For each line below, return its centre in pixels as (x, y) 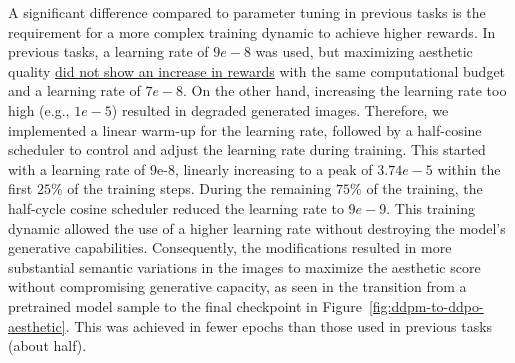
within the (469, 168)
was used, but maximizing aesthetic (364, 51)
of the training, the (424, 188)
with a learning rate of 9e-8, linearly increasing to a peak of (190, 168)
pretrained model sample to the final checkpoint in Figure (185, 305)
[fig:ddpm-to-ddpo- (426, 305)
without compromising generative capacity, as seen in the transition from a (237, 286)
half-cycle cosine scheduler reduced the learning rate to (176, 207)
